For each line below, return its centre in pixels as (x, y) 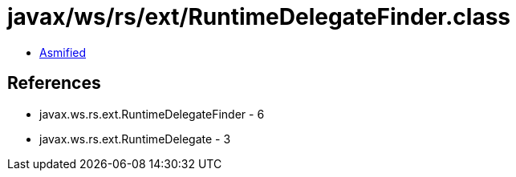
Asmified (63, 52)
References (54, 83)
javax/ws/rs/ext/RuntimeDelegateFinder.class (259, 17)
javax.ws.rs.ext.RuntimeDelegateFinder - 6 (152, 114)
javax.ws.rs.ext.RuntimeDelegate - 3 (135, 139)
